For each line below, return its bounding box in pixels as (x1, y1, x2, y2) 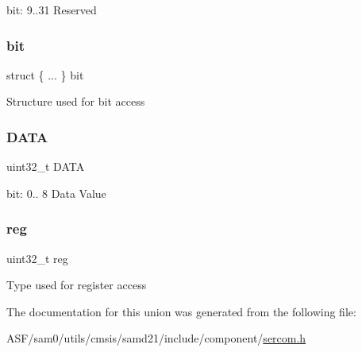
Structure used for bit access (6, 93, 145, 110)
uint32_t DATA (6, 158, 85, 175)
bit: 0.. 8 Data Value (6, 184, 106, 201)
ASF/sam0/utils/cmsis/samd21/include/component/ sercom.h (6, 330, 306, 346)
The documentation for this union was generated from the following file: (6, 303, 356, 319)
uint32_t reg (6, 249, 68, 266)
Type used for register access (6, 277, 147, 293)
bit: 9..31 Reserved (6, 2, 97, 17)
